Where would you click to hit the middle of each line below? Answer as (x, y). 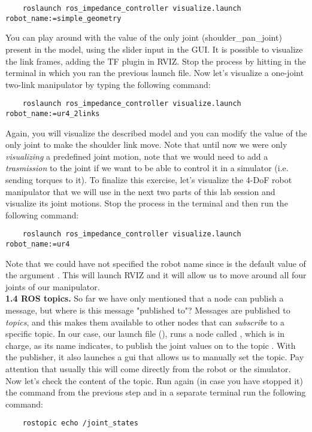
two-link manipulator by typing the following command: (108, 84)
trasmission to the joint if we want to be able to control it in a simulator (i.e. (147, 168)
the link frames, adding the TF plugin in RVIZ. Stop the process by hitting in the (156, 61)
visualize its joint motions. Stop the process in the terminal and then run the (147, 203)
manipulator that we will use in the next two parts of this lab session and (140, 191)
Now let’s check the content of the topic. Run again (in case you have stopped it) (154, 380)
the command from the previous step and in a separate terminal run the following (156, 392)
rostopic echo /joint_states (80, 423)
